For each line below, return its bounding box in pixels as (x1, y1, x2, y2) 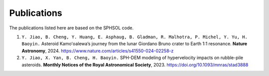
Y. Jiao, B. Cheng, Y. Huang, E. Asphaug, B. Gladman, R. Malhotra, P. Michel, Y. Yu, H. (21, 34, 248, 40)
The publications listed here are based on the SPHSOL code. (9, 25, 134, 31)
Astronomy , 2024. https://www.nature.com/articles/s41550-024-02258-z (21, 48, 174, 54)
